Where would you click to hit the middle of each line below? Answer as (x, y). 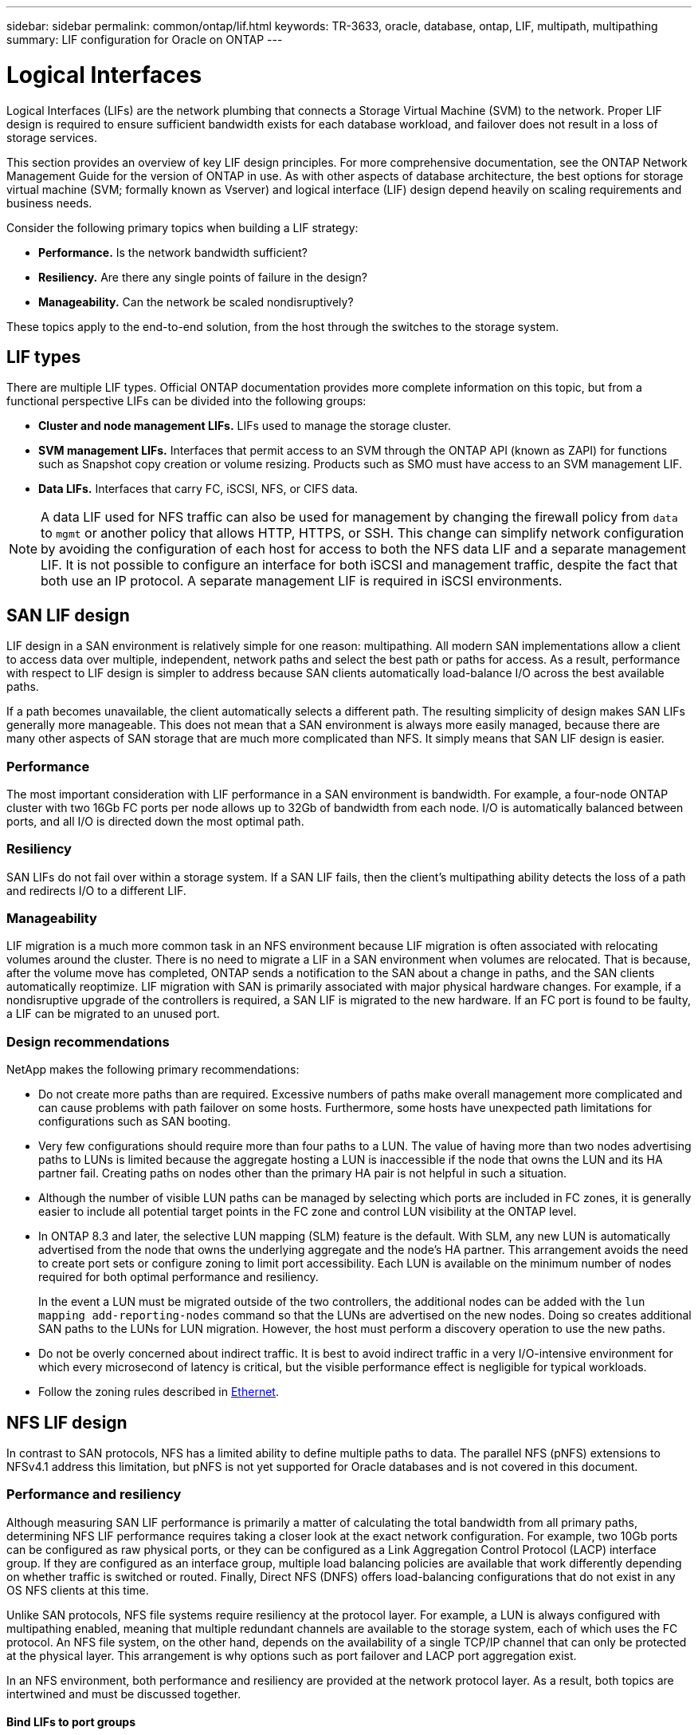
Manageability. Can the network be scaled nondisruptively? (196, 302)
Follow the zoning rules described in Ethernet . (159, 1392)
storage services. (52, 137)
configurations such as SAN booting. (135, 1122)
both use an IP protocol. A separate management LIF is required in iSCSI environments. (302, 581)
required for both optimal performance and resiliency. (178, 1277)
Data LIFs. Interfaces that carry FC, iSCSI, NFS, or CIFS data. (198, 489)
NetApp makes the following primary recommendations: (153, 1070)
